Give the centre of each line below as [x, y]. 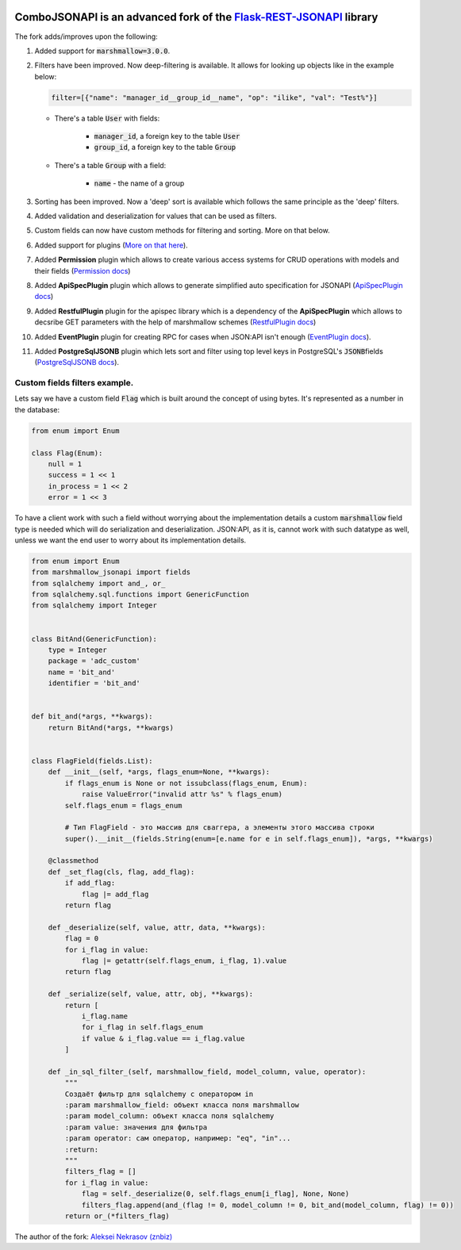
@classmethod [73, 861]
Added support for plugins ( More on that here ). [111, 245]
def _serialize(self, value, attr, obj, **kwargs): [151, 994]
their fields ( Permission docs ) [83, 270]
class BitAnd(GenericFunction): [94, 639]
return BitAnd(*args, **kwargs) [111, 727]
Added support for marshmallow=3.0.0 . [102, 51]
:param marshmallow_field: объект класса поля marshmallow [182, 1105]
